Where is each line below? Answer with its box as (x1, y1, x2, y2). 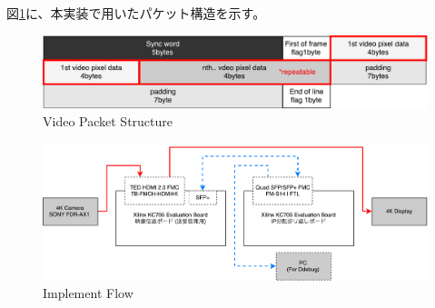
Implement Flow (43, 283, 133, 303)
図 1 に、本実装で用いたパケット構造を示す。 (6, 4, 266, 22)
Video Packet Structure (43, 112, 173, 131)
